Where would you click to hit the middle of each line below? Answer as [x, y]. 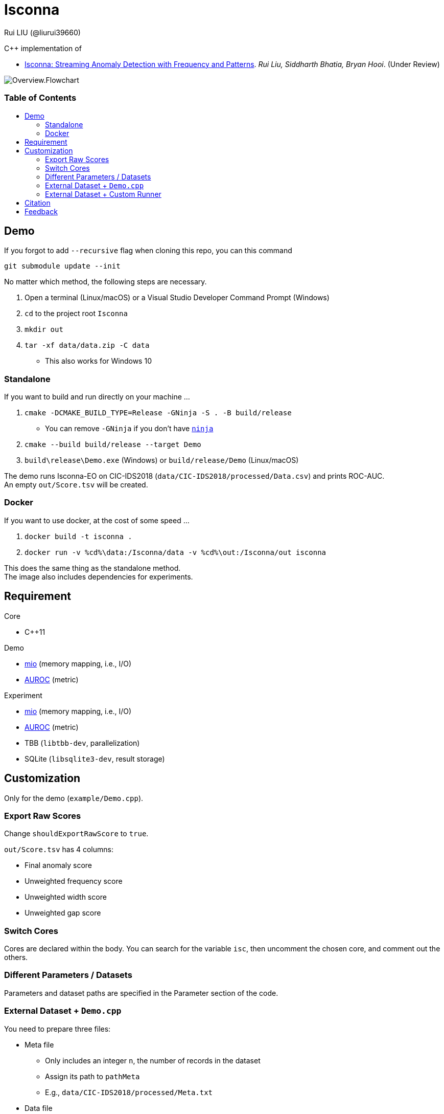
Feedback [41, 211]
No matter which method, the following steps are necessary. [106, 282]
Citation [38, 203]
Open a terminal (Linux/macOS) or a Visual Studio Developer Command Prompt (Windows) [177, 298]
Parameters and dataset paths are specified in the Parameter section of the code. [141, 993]
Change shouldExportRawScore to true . [76, 834]
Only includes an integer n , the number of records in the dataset [153, 1060]
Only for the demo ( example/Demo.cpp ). [74, 798]
